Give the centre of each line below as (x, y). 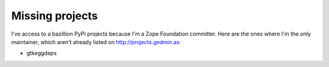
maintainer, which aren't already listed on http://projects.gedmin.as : (96, 42)
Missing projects (55, 16)
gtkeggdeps (42, 53)
